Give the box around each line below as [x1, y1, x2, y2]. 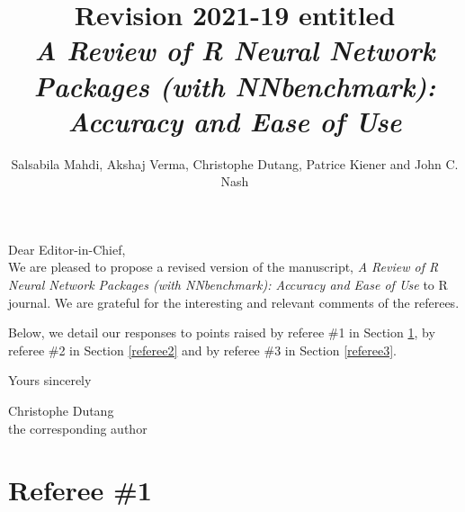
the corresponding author [8, 418, 148, 437]
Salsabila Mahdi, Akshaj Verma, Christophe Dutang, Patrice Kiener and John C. [11, 154, 459, 173]
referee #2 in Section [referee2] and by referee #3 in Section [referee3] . [8, 340, 397, 359]
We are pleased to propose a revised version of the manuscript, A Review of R [8, 257, 439, 276]
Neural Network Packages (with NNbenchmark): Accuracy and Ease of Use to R [8, 275, 448, 294]
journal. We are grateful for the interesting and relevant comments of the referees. [8, 292, 460, 311]
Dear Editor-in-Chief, [8, 239, 126, 258]
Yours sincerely [8, 371, 92, 390]
